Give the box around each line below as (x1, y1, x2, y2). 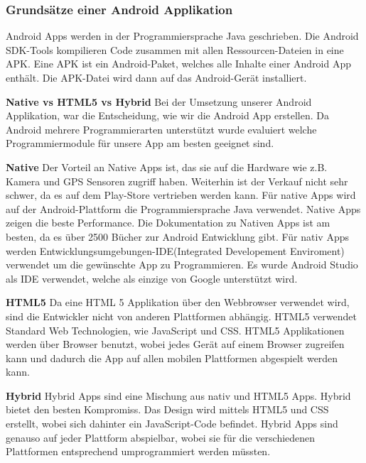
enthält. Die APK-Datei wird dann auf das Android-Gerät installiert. (6, 70, 307, 85)
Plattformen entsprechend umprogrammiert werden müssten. (6, 444, 271, 459)
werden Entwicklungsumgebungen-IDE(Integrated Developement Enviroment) (6, 243, 345, 258)
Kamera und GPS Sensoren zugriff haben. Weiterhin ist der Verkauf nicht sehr (6, 173, 348, 188)
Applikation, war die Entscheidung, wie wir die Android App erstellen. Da (6, 108, 329, 123)
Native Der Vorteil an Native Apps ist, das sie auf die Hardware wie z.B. (6, 159, 328, 174)
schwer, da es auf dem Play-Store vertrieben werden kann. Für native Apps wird (6, 187, 356, 202)
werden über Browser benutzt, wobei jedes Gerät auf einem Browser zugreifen (6, 337, 345, 352)
